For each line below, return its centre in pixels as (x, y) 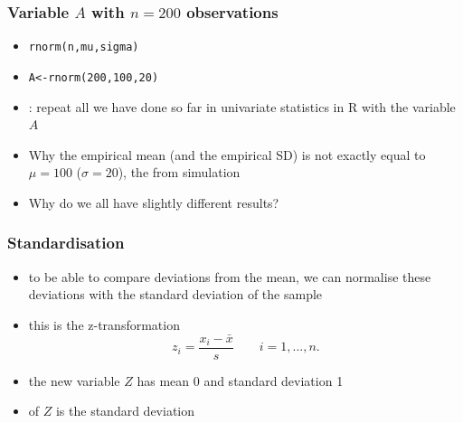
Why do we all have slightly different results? (154, 202)
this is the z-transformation (104, 324)
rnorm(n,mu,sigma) (84, 47)
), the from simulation (179, 172)
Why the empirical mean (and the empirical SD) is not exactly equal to (227, 154)
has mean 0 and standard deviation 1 (240, 380)
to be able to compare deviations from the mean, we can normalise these (230, 276)
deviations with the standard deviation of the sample (175, 294)
